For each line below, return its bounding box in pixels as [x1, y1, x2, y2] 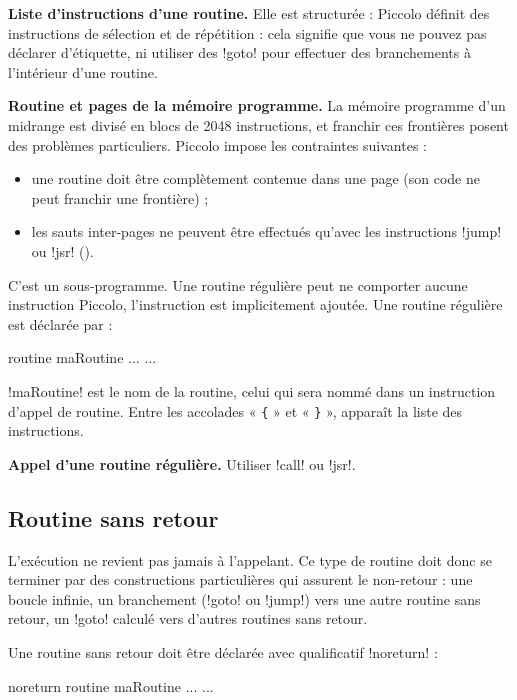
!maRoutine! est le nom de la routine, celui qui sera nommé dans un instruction [8, 380, 496, 401]
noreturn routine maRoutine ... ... [8, 675, 214, 696]
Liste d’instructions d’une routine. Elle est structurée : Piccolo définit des [8, 3, 490, 23]
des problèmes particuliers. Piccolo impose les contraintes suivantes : [8, 134, 427, 155]
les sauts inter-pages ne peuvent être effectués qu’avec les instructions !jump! [31, 221, 502, 242]
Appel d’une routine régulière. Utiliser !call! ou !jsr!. [8, 453, 356, 474]
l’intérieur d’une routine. [8, 61, 158, 82]
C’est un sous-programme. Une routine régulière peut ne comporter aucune [8, 274, 468, 295]
